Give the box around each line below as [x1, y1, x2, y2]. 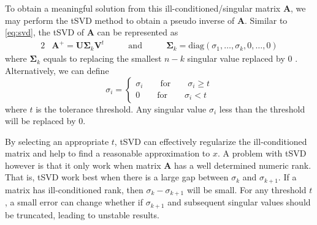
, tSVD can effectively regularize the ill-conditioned [114, 135, 307, 147]
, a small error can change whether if [5, 196, 143, 208]
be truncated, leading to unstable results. [5, 208, 159, 221]
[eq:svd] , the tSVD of [5, 26, 85, 39]
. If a [278, 171, 297, 183]
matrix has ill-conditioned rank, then [5, 183, 143, 196]
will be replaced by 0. [5, 114, 86, 127]
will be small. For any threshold [186, 183, 307, 196]
